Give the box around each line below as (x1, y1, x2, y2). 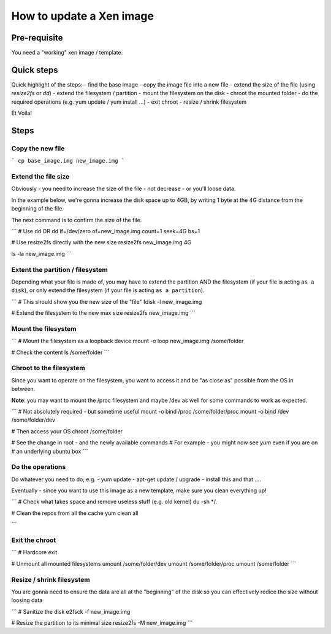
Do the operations (11, 463, 66, 471)
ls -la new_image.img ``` (11, 250, 72, 257)
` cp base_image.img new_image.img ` (11, 157, 125, 164)
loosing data (11, 597, 43, 604)
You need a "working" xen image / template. (11, 49, 123, 56)
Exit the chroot (11, 536, 56, 544)
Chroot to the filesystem (11, 364, 85, 373)
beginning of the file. (11, 205, 64, 212)
